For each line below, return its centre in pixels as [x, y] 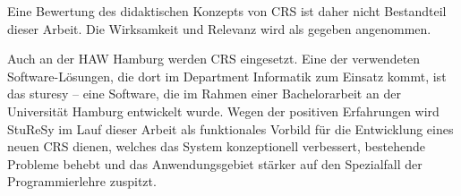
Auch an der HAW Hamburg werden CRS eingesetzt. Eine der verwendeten [214, 59]
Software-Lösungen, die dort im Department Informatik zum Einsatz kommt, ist [227, 76]
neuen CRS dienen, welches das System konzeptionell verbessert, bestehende [216, 146]
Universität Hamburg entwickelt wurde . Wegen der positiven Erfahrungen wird [223, 111]
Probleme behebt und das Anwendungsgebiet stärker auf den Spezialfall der [215, 163]
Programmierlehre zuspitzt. [82, 181]
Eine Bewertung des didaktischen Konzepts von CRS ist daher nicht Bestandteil [227, 11]
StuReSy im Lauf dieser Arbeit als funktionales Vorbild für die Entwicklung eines [230, 128]
